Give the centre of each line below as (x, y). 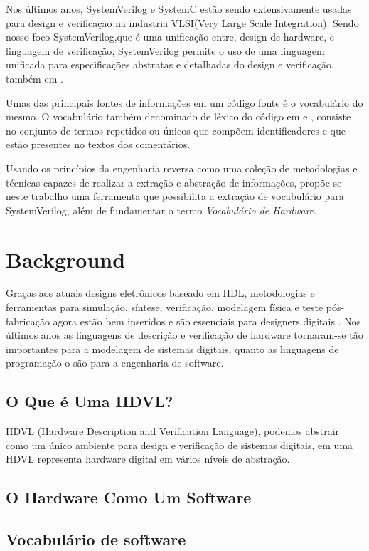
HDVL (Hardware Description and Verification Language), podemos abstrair (173, 431)
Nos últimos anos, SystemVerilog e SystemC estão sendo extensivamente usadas (179, 9)
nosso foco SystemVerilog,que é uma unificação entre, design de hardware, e (170, 37)
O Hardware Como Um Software (129, 497)
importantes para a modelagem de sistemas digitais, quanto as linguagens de (172, 348)
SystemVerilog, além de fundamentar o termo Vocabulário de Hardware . (161, 210)
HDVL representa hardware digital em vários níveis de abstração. (148, 459)
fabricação (28, 321)
